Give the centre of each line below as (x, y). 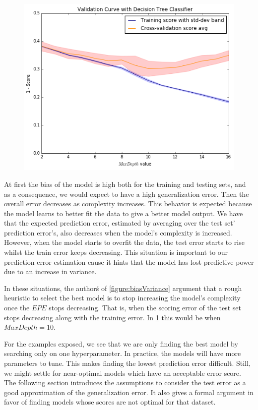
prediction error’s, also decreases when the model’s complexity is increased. (118, 232)
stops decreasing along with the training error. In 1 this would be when (112, 317)
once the (17, 308)
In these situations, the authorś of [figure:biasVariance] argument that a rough (123, 288)
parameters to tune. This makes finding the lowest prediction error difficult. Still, (127, 363)
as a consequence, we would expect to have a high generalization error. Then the (127, 194)
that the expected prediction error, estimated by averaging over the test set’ (120, 223)
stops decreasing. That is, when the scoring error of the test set (145, 308)
